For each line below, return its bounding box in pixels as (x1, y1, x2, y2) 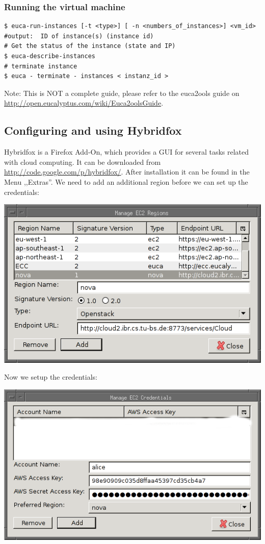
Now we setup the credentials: (4, 372, 97, 382)
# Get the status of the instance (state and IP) (4, 42, 176, 50)
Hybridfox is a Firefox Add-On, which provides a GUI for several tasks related (4, 146, 249, 157)
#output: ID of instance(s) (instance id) (4, 32, 154, 40)
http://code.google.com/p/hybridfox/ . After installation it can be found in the (4, 166, 250, 177)
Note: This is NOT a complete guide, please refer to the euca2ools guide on (4, 87, 240, 98)
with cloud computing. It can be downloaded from (4, 156, 161, 167)
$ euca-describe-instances (4, 53, 95, 60)
